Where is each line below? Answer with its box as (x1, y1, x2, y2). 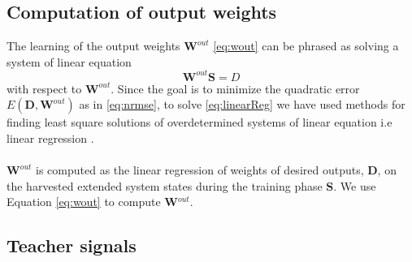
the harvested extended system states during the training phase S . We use (7, 177, 376, 194)
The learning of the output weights (7, 37, 180, 54)
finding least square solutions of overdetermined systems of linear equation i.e (7, 114, 392, 131)
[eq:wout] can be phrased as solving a (213, 37, 399, 54)
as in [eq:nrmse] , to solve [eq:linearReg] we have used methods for (79, 96, 405, 113)
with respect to (7, 79, 82, 97)
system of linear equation (7, 53, 132, 70)
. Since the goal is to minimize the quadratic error (111, 79, 360, 97)
